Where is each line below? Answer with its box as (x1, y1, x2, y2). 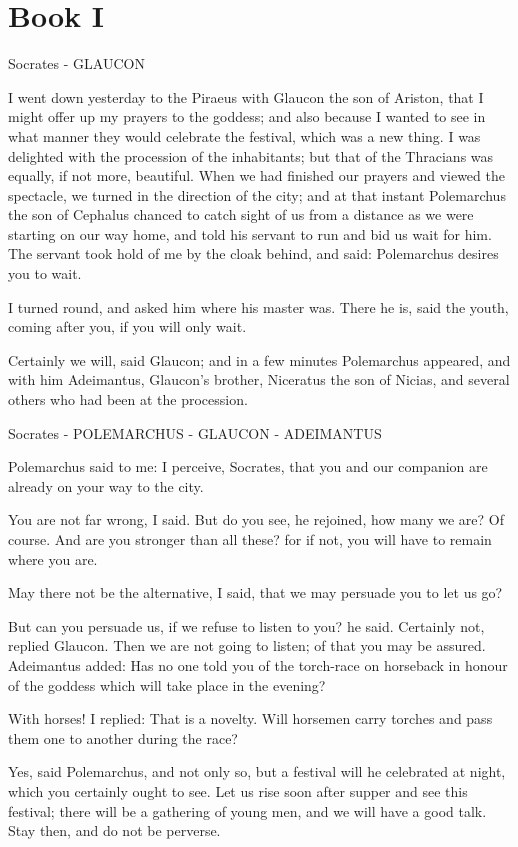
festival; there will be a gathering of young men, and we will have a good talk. (8, 800, 487, 821)
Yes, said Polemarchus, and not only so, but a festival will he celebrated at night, (8, 761, 506, 782)
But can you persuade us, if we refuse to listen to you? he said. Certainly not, (8, 615, 485, 636)
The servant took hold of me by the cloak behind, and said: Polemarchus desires (8, 243, 499, 264)
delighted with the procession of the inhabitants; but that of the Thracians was (8, 145, 494, 166)
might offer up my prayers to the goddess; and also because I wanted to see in (8, 106, 486, 127)
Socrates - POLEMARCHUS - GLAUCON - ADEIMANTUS (8, 422, 382, 443)
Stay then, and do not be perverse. (8, 820, 221, 841)
